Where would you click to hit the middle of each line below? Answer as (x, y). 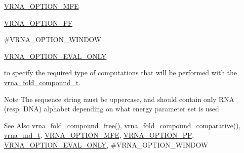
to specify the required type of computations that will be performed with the (121, 73)
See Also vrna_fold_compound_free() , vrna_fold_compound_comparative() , (122, 125)
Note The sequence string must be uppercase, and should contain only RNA (119, 99)
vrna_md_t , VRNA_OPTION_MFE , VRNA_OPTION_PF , (99, 135)
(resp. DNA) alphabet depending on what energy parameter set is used (112, 109)
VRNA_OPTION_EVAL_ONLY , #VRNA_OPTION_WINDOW (106, 144)
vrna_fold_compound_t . (42, 82)
